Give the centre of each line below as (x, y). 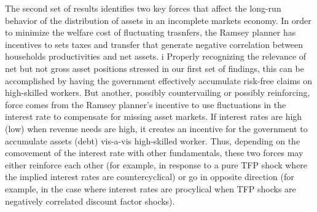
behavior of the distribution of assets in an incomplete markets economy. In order (158, 20)
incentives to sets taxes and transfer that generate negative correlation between (154, 44)
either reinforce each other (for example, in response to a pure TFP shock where (156, 164)
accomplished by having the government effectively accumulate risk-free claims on (159, 80)
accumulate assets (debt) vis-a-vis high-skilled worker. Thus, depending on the (153, 140)
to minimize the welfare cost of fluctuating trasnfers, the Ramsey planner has (151, 32)
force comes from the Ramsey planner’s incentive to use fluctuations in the (146, 104)
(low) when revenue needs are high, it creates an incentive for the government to (156, 128)
